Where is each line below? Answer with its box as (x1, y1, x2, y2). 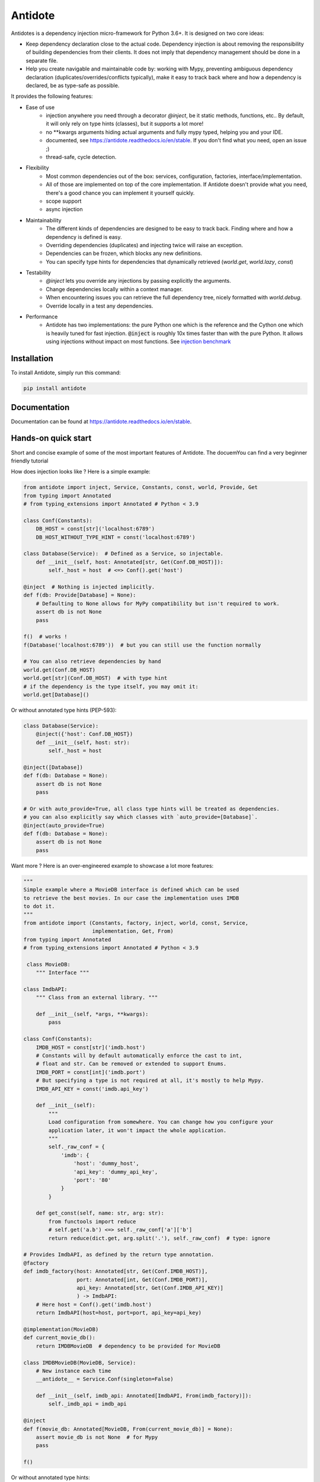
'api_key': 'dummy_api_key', (73, 1168, 158, 1175)
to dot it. (23, 903, 55, 910)
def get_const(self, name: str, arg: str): (36, 1210, 164, 1216)
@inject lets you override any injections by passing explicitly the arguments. (46, 277, 231, 285)
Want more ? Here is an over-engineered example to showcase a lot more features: (11, 862, 214, 869)
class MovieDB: (27, 961, 71, 967)
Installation (11, 353, 53, 364)
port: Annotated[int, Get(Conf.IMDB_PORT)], (76, 1276, 208, 1283)
